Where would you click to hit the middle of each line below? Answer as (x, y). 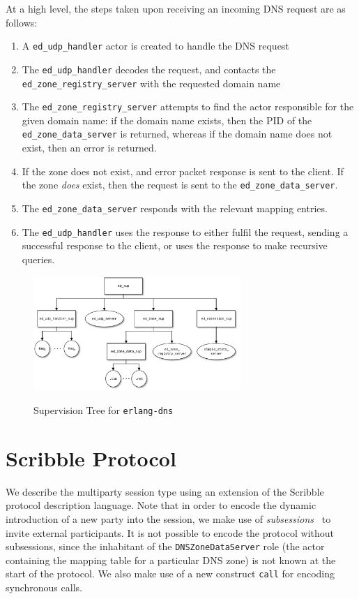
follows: (22, 22)
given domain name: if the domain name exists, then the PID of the (167, 120)
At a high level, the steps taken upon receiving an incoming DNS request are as (176, 8)
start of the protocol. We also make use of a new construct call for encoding (170, 574)
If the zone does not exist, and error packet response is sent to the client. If (183, 171)
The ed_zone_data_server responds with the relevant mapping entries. (175, 208)
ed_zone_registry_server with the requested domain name (151, 83)
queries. (38, 259)
